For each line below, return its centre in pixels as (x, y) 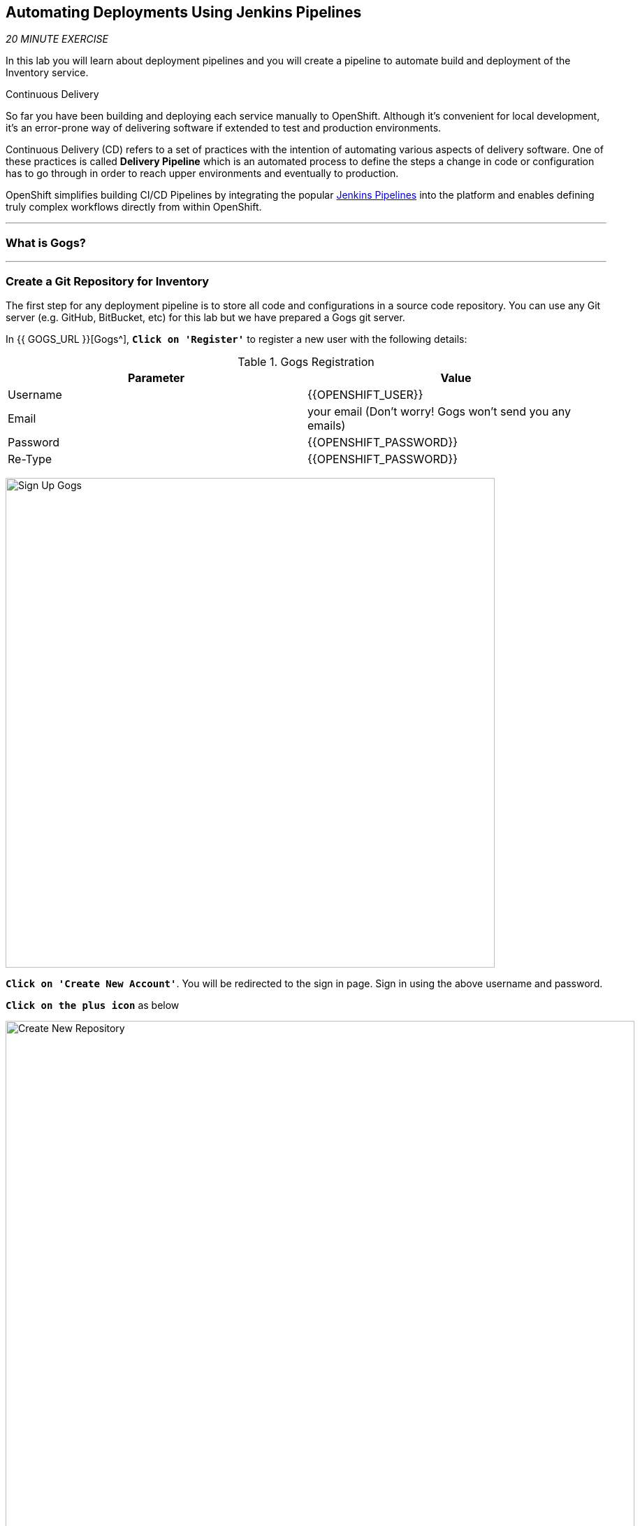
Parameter (156, 377)
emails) (327, 425)
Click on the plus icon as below (93, 1005)
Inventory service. (47, 73)
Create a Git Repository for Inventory (108, 281)
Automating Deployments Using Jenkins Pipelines (184, 12)
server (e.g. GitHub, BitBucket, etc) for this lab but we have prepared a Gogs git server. (205, 317)
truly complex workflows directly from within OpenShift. (134, 207)
